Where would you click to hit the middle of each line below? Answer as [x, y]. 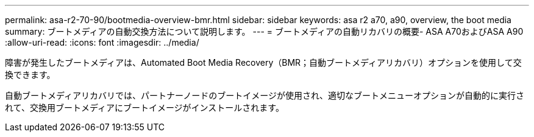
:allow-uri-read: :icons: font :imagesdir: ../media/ [102, 42]
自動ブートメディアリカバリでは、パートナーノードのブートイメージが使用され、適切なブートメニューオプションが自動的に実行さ [265, 95]
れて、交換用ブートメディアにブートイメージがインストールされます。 [144, 107]
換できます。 [30, 75]
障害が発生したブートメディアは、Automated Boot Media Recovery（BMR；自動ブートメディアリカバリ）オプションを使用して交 [263, 62]
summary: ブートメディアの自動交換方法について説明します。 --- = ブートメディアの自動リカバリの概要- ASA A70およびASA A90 [264, 31]
